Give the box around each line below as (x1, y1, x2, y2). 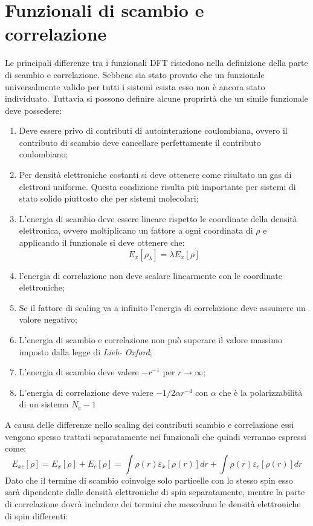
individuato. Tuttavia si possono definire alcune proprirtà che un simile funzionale (5, 92, 308, 105)
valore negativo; (19, 313, 77, 326)
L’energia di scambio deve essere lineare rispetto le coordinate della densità (19, 212, 297, 225)
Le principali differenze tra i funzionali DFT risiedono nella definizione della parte (5, 56, 308, 69)
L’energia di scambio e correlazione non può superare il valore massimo (19, 334, 282, 346)
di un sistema (19, 398, 69, 410)
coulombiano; (19, 148, 68, 160)
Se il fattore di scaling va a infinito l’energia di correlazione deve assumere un (19, 301, 306, 314)
